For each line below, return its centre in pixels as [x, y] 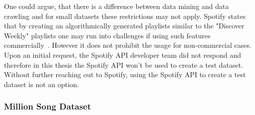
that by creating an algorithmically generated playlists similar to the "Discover [124, 26]
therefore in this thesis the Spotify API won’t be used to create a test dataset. [124, 64]
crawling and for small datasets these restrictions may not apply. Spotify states [125, 16]
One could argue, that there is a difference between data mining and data [117, 6]
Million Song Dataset [48, 106]
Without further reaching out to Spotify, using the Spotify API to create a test [125, 74]
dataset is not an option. [42, 84]
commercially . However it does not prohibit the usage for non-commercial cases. [128, 45]
